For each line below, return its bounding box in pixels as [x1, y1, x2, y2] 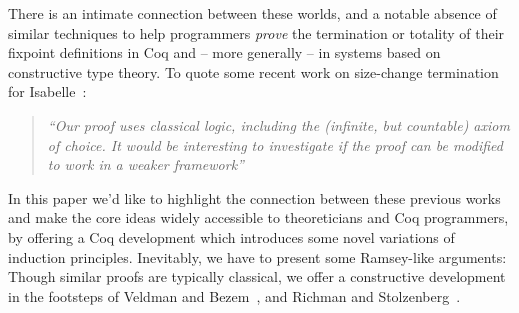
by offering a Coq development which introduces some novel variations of [8, 226, 455, 247]
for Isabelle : [8, 81, 87, 102]
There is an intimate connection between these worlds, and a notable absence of [8, 3, 497, 23]
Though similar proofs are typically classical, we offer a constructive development [8, 266, 506, 287]
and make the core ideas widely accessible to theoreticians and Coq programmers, [8, 207, 509, 228]
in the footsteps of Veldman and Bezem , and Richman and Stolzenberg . [8, 285, 461, 306]
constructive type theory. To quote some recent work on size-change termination [8, 61, 499, 82]
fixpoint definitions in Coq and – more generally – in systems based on [8, 42, 441, 63]
